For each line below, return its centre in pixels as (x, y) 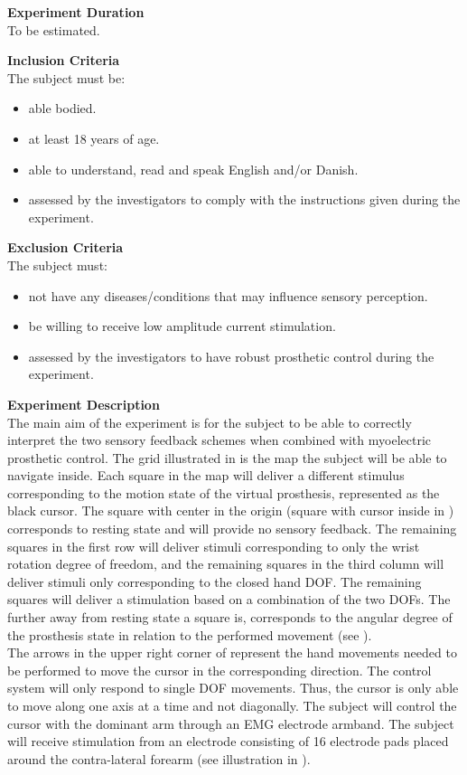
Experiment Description (84, 404)
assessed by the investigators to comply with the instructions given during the (244, 199)
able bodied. (62, 108)
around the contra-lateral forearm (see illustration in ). (159, 758)
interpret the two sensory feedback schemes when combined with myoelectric (219, 440)
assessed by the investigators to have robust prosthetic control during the (231, 356)
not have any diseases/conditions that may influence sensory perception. (228, 295)
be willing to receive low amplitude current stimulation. (182, 326)
